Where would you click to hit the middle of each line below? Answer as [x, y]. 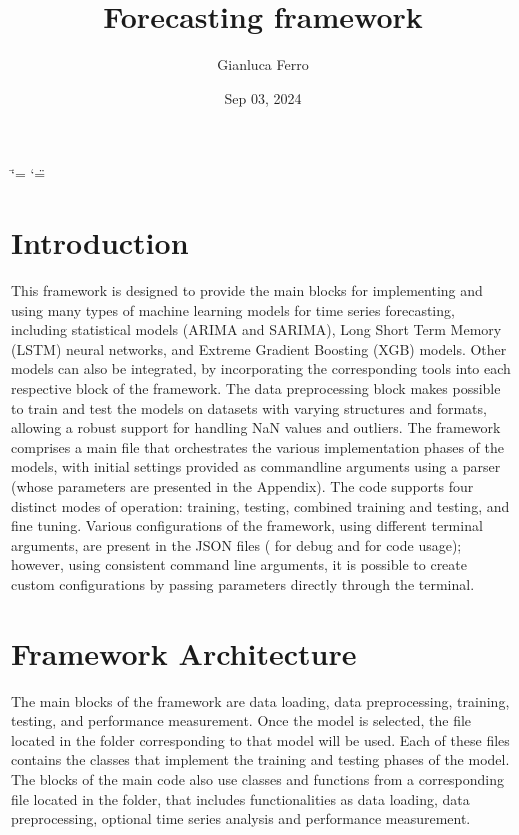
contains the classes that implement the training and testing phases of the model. [260, 759]
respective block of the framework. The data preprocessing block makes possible [256, 388]
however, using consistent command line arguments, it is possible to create [239, 564]
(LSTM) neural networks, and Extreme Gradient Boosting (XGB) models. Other [259, 348]
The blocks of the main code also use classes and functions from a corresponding [258, 779]
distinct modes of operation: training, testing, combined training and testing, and [260, 505]
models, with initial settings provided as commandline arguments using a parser [256, 466]
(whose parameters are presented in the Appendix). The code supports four [242, 485]
